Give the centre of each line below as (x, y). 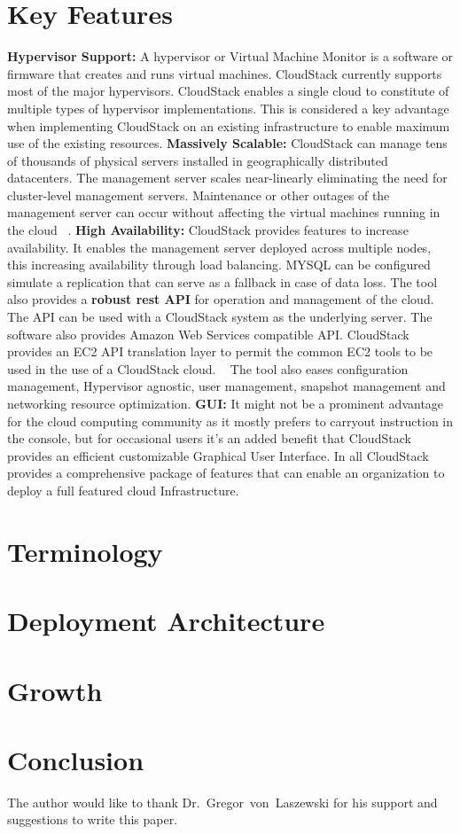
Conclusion (76, 759)
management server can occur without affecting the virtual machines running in (224, 212)
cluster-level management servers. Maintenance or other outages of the (199, 195)
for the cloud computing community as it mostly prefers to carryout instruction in (230, 421)
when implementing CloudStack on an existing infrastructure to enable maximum (229, 125)
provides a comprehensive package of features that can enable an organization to (226, 473)
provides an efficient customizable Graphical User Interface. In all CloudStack (218, 455)
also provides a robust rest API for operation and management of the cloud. (221, 299)
